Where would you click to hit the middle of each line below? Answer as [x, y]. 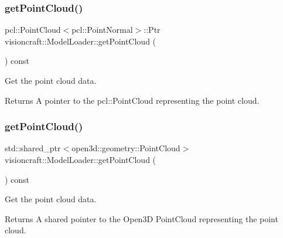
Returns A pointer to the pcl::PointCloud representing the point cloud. [132, 100]
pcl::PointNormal [102, 30]
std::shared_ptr [33, 148]
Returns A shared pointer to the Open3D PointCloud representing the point [141, 218]
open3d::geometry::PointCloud [126, 148]
